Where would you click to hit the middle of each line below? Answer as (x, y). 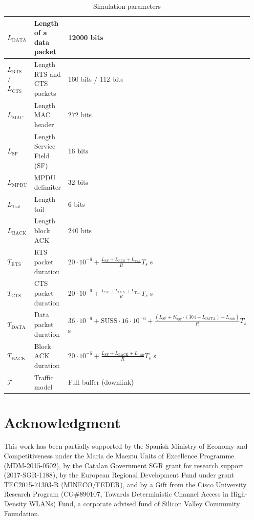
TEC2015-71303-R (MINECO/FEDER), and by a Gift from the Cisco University (125, 484)
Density (15, 503)
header (44, 124)
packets (45, 93)
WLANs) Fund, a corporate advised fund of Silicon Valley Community (135, 503)
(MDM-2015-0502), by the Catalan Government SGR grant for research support (124, 465)
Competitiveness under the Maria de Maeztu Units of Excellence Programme (119, 455)
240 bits (80, 230)
